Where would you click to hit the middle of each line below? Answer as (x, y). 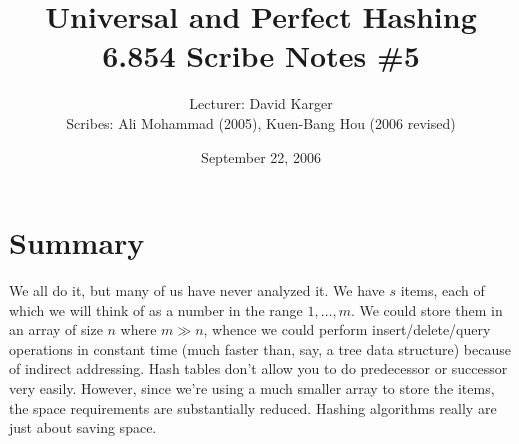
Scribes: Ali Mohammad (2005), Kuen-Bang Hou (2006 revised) (261, 122)
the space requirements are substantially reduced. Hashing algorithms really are (253, 407)
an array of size (56, 329)
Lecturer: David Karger (261, 103)
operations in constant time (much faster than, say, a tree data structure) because (260, 348)
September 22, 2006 (261, 156)
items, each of (442, 290)
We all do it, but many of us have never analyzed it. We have (197, 290)
